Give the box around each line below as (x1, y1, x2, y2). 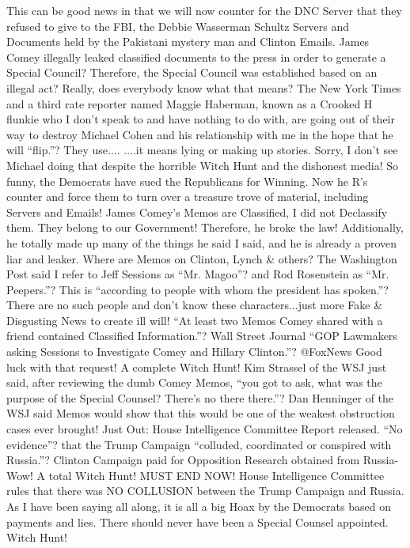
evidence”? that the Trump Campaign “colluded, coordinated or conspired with (6, 436, 392, 452)
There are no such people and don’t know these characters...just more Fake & (6, 297, 383, 313)
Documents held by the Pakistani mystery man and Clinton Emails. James (6, 33, 370, 50)
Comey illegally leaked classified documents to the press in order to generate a (6, 48, 386, 65)
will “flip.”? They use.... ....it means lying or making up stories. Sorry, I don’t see (6, 142, 398, 158)
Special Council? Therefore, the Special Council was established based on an (6, 64, 378, 81)
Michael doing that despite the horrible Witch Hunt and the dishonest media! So (6, 157, 399, 173)
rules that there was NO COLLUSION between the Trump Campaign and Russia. (6, 482, 404, 499)
